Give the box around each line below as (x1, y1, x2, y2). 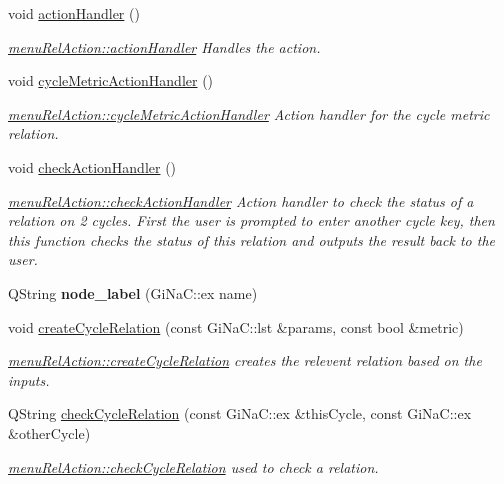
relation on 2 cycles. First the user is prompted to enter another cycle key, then (8, 210, 495, 231)
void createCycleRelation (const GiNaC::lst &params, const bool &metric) (8, 316, 464, 337)
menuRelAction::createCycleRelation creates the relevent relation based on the (8, 350, 482, 371)
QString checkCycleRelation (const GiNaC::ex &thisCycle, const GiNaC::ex (8, 403, 472, 424)
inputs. (8, 369, 50, 390)
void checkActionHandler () (8, 156, 177, 177)
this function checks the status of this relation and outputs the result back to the (8, 229, 495, 250)
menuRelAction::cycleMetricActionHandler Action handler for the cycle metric (8, 103, 490, 124)
